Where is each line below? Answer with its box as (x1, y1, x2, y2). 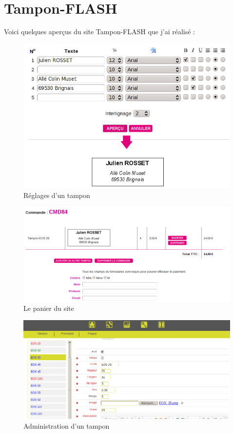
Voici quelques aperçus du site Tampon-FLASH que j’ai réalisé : (4, 26, 195, 37)
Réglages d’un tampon (23, 190, 90, 200)
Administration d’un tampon (23, 420, 110, 431)
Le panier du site (23, 303, 74, 313)
